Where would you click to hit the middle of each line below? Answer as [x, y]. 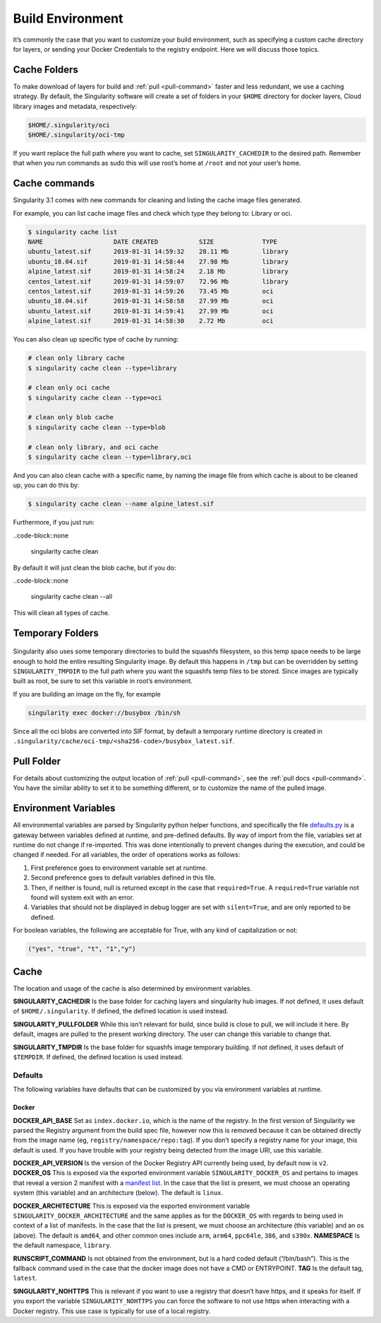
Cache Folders [46, 70]
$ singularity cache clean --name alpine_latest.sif [121, 504]
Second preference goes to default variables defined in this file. [123, 878]
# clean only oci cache [69, 388]
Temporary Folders [56, 633]
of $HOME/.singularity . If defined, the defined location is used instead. [121, 1011]
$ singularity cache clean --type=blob [97, 427]
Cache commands [54, 183]
